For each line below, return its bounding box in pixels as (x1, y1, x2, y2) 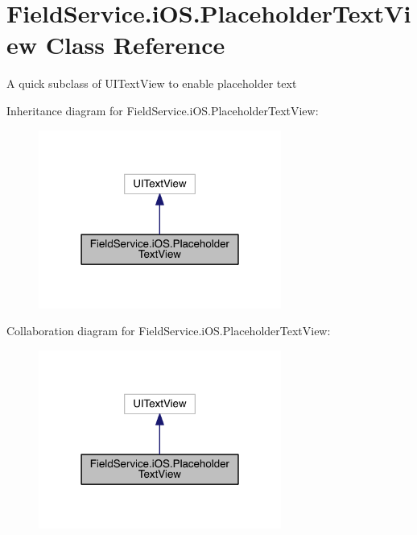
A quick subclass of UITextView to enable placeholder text (6, 75, 297, 92)
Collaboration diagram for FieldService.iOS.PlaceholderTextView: (6, 322, 331, 339)
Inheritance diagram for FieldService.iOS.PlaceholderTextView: (6, 102, 319, 118)
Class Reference (45, 28, 225, 61)
